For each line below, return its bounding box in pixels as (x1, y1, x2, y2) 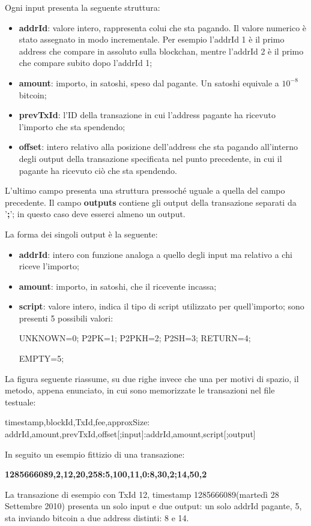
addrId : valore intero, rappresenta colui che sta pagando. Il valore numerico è (19, 21, 307, 34)
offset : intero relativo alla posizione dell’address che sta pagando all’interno (19, 140, 298, 153)
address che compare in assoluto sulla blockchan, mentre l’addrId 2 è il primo (19, 44, 304, 57)
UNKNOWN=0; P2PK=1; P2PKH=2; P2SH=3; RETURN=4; (19, 332, 251, 344)
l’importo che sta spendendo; (19, 120, 125, 133)
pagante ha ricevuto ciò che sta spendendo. (19, 164, 177, 176)
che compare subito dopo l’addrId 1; (19, 56, 152, 69)
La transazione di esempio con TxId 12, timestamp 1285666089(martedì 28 (5, 488, 279, 500)
